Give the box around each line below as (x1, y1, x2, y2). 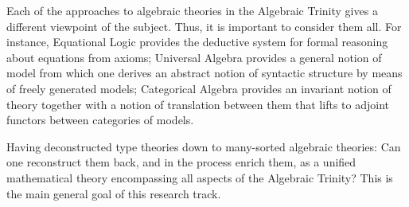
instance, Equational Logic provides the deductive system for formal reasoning (6, 33, 388, 50)
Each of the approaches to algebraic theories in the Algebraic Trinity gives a (6, 2, 378, 18)
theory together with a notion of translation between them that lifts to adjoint (6, 96, 389, 112)
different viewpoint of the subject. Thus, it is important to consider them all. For (6, 18, 402, 34)
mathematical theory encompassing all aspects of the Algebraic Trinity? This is (6, 169, 393, 186)
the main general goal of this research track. (6, 185, 221, 201)
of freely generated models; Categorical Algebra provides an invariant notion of (6, 80, 391, 96)
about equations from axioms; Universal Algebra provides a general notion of (6, 49, 382, 65)
